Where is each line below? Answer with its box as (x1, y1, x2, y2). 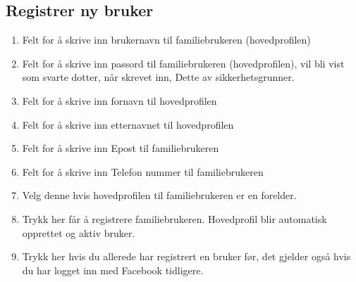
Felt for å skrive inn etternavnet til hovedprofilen (22, 117, 234, 132)
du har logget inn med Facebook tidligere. (22, 262, 204, 277)
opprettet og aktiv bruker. (22, 225, 135, 240)
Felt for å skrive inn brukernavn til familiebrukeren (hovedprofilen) (22, 32, 311, 47)
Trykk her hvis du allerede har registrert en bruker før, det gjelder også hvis (22, 249, 351, 264)
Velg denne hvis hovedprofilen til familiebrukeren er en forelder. (22, 188, 297, 203)
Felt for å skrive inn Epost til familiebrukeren (22, 141, 219, 155)
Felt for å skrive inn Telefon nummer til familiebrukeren (22, 164, 264, 179)
